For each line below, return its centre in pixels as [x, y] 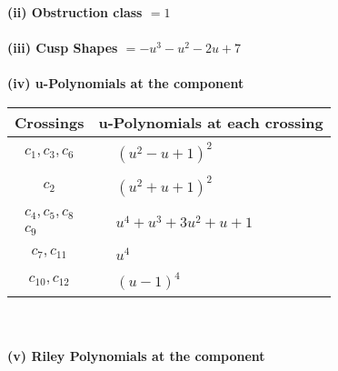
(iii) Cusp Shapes [63, 48]
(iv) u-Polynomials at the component [126, 83]
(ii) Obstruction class [75, 12]
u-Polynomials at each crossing [211, 122]
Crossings [50, 122]
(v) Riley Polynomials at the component [136, 356]
